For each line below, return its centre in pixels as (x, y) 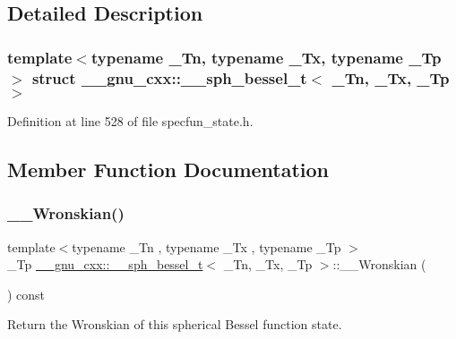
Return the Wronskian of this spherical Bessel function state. (175, 324)
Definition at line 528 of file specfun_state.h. (130, 120)
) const (26, 294)
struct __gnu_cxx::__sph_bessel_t (169, 77)
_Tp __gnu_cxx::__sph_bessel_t (105, 264)
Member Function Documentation (168, 169)
